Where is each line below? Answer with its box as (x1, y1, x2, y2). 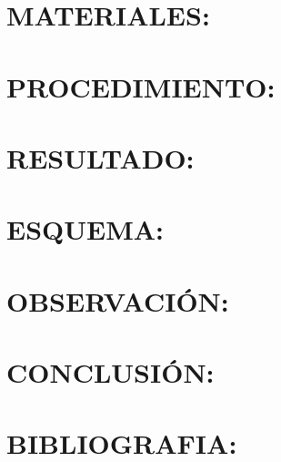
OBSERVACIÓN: (6, 282, 229, 319)
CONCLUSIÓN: (6, 354, 215, 391)
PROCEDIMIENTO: (6, 67, 276, 105)
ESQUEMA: (6, 210, 165, 248)
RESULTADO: (6, 139, 195, 176)
